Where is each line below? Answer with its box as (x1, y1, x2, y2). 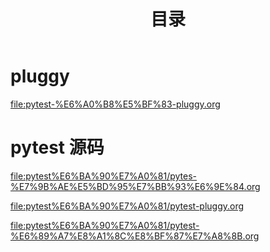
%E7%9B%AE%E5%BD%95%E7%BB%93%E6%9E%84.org (10, 180, 261, 192)
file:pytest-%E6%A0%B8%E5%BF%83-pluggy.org (10, 98, 221, 110)
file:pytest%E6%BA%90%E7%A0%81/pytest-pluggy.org (10, 200, 245, 212)
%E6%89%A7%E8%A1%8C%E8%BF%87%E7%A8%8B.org (10, 230, 260, 242)
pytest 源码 (10, 136, 105, 159)
